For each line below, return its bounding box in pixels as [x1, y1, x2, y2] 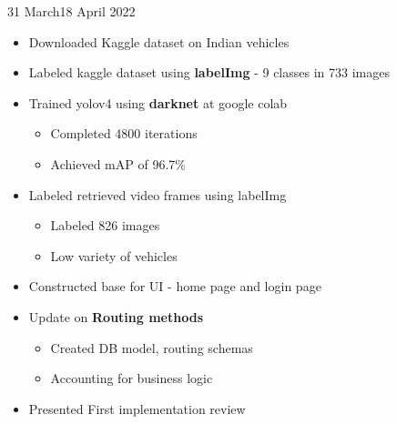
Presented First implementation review [28, 399, 246, 418]
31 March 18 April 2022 [7, 2, 136, 20]
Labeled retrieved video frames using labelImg [28, 185, 287, 204]
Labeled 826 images [50, 216, 160, 235]
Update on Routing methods [28, 307, 203, 326]
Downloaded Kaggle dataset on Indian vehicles [28, 32, 290, 51]
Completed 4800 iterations [50, 124, 198, 143]
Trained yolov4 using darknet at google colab [28, 93, 288, 112]
